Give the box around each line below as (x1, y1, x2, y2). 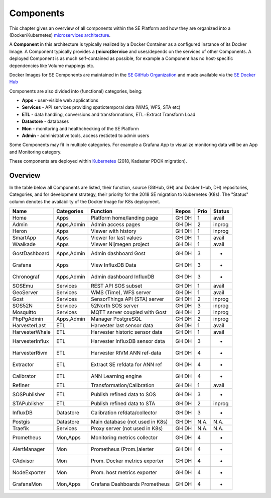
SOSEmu (12, 282, 34, 290)
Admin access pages (91, 221, 141, 228)
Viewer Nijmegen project (91, 241, 150, 248)
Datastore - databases (22, 118, 69, 124)
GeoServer (12, 289, 38, 296)
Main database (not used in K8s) (91, 418, 168, 425)
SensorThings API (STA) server (91, 296, 164, 303)
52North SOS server (91, 302, 139, 309)
